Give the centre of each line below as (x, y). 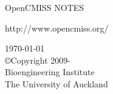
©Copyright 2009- (38, 60)
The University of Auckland (56, 83)
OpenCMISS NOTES (45, 7)
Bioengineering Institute (50, 72)
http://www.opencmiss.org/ (57, 28)
